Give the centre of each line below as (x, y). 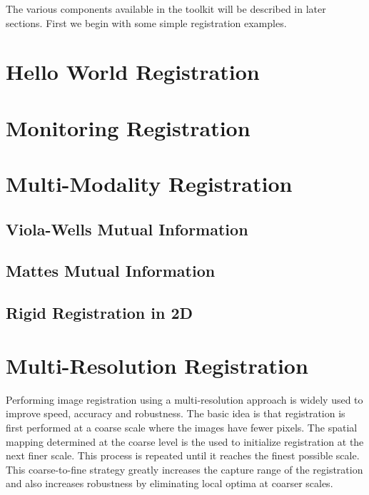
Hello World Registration (133, 72)
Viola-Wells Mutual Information (127, 229)
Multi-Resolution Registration (157, 365)
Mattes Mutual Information (111, 271)
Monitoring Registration (128, 127)
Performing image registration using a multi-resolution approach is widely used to (184, 399)
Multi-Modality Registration (149, 184)
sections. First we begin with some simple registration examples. (146, 22)
